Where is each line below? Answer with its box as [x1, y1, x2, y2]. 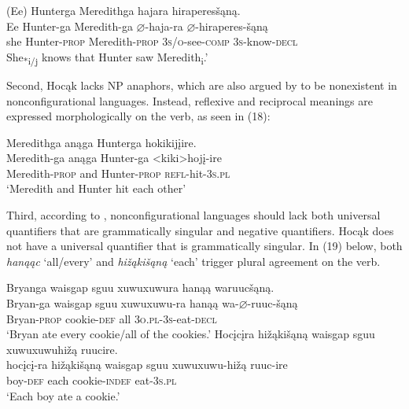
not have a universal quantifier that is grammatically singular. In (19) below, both [6, 238, 403, 254]
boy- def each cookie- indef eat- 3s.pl [6, 372, 177, 388]
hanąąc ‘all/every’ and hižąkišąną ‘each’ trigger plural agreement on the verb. [6, 252, 381, 269]
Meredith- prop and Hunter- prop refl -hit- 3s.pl [6, 164, 230, 181]
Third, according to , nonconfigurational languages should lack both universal [6, 207, 381, 223]
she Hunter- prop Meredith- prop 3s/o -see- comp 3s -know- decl [6, 33, 298, 50]
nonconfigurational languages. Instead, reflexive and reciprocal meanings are [6, 92, 373, 109]
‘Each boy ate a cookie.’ [6, 387, 120, 403]
